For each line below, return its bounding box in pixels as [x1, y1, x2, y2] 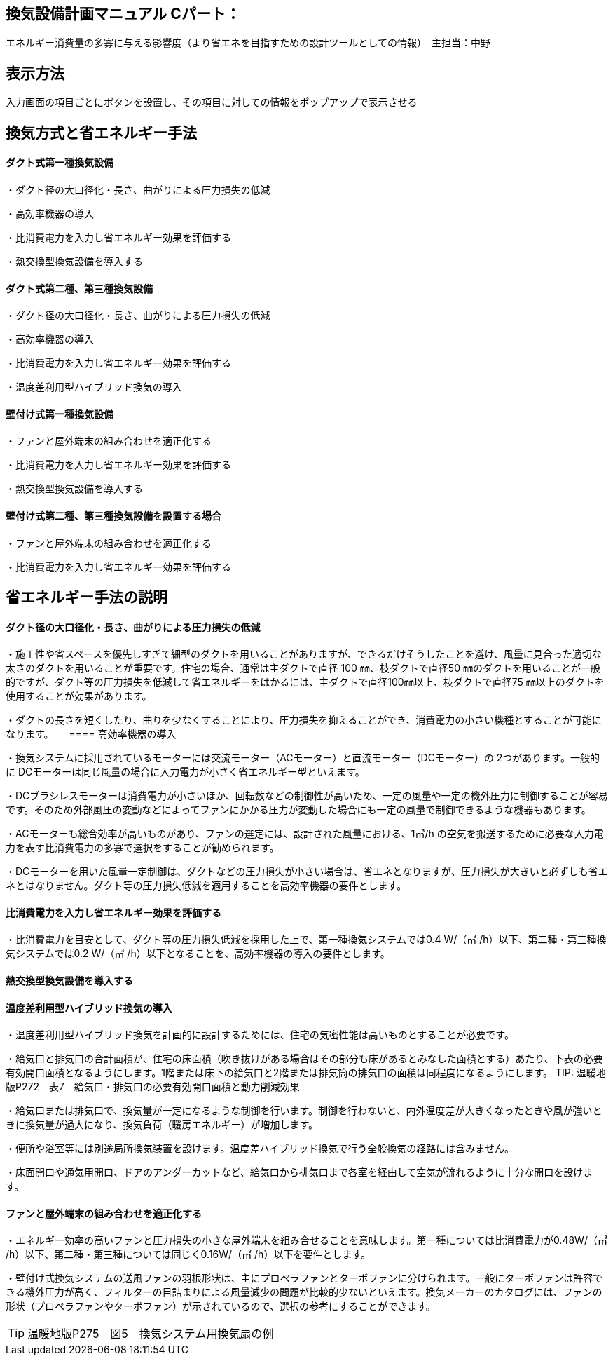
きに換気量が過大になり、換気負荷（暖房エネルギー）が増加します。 [6, 1118, 319, 1131]
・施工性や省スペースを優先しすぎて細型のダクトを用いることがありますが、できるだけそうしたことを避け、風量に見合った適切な [6, 648, 602, 661]
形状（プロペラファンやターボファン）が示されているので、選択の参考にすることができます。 [6, 1300, 436, 1313]
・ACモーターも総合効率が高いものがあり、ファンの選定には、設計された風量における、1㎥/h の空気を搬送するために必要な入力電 [6, 827, 604, 840]
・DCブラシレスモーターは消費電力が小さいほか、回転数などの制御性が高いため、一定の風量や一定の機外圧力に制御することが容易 [6, 790, 608, 802]
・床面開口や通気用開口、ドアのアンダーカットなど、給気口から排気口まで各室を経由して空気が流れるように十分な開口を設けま [6, 1166, 593, 1179]
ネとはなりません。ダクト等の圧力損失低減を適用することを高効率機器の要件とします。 [6, 879, 407, 892]
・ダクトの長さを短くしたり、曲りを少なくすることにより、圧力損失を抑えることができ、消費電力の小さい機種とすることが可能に [6, 714, 602, 726]
